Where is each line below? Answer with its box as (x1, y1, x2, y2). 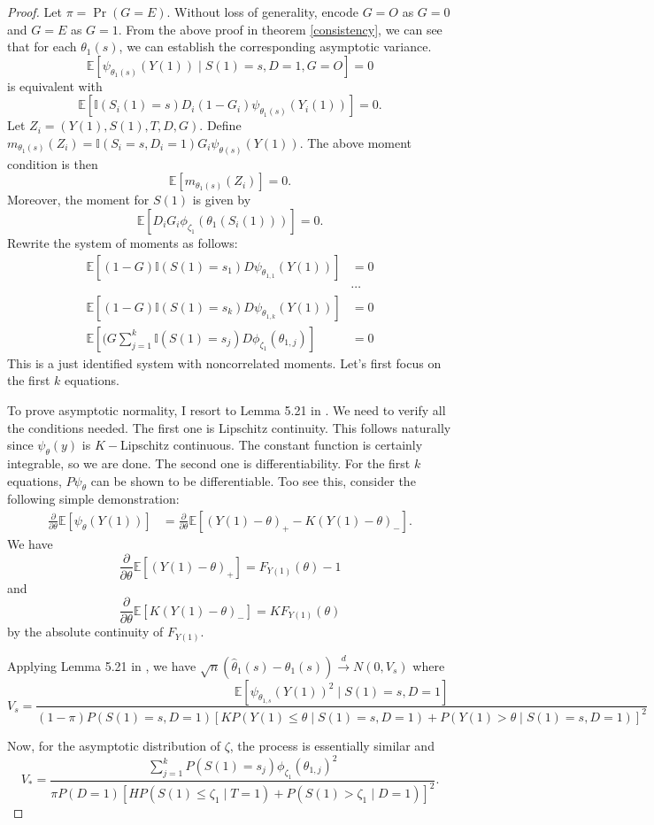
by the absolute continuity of (7, 622, 164, 641)
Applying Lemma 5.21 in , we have (7, 656, 196, 675)
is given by (192, 190, 251, 209)
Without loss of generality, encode (174, 3, 358, 20)
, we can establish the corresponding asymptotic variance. (119, 37, 432, 56)
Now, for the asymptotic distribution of (7, 736, 220, 754)
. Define (199, 116, 242, 135)
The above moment (307, 133, 412, 151)
